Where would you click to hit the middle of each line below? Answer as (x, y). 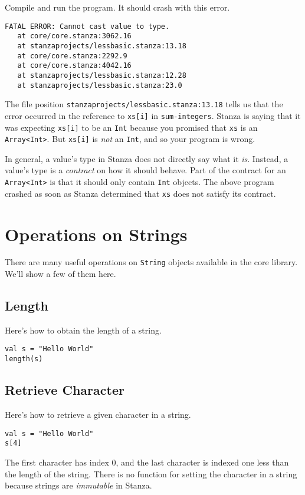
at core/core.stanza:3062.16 (74, 36)
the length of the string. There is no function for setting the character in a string (151, 473)
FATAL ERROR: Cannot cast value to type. (87, 26)
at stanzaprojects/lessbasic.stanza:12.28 (102, 75)
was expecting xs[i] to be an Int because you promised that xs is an (131, 127)
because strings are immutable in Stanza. (78, 485)
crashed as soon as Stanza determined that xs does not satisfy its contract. (140, 193)
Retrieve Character (65, 390)
